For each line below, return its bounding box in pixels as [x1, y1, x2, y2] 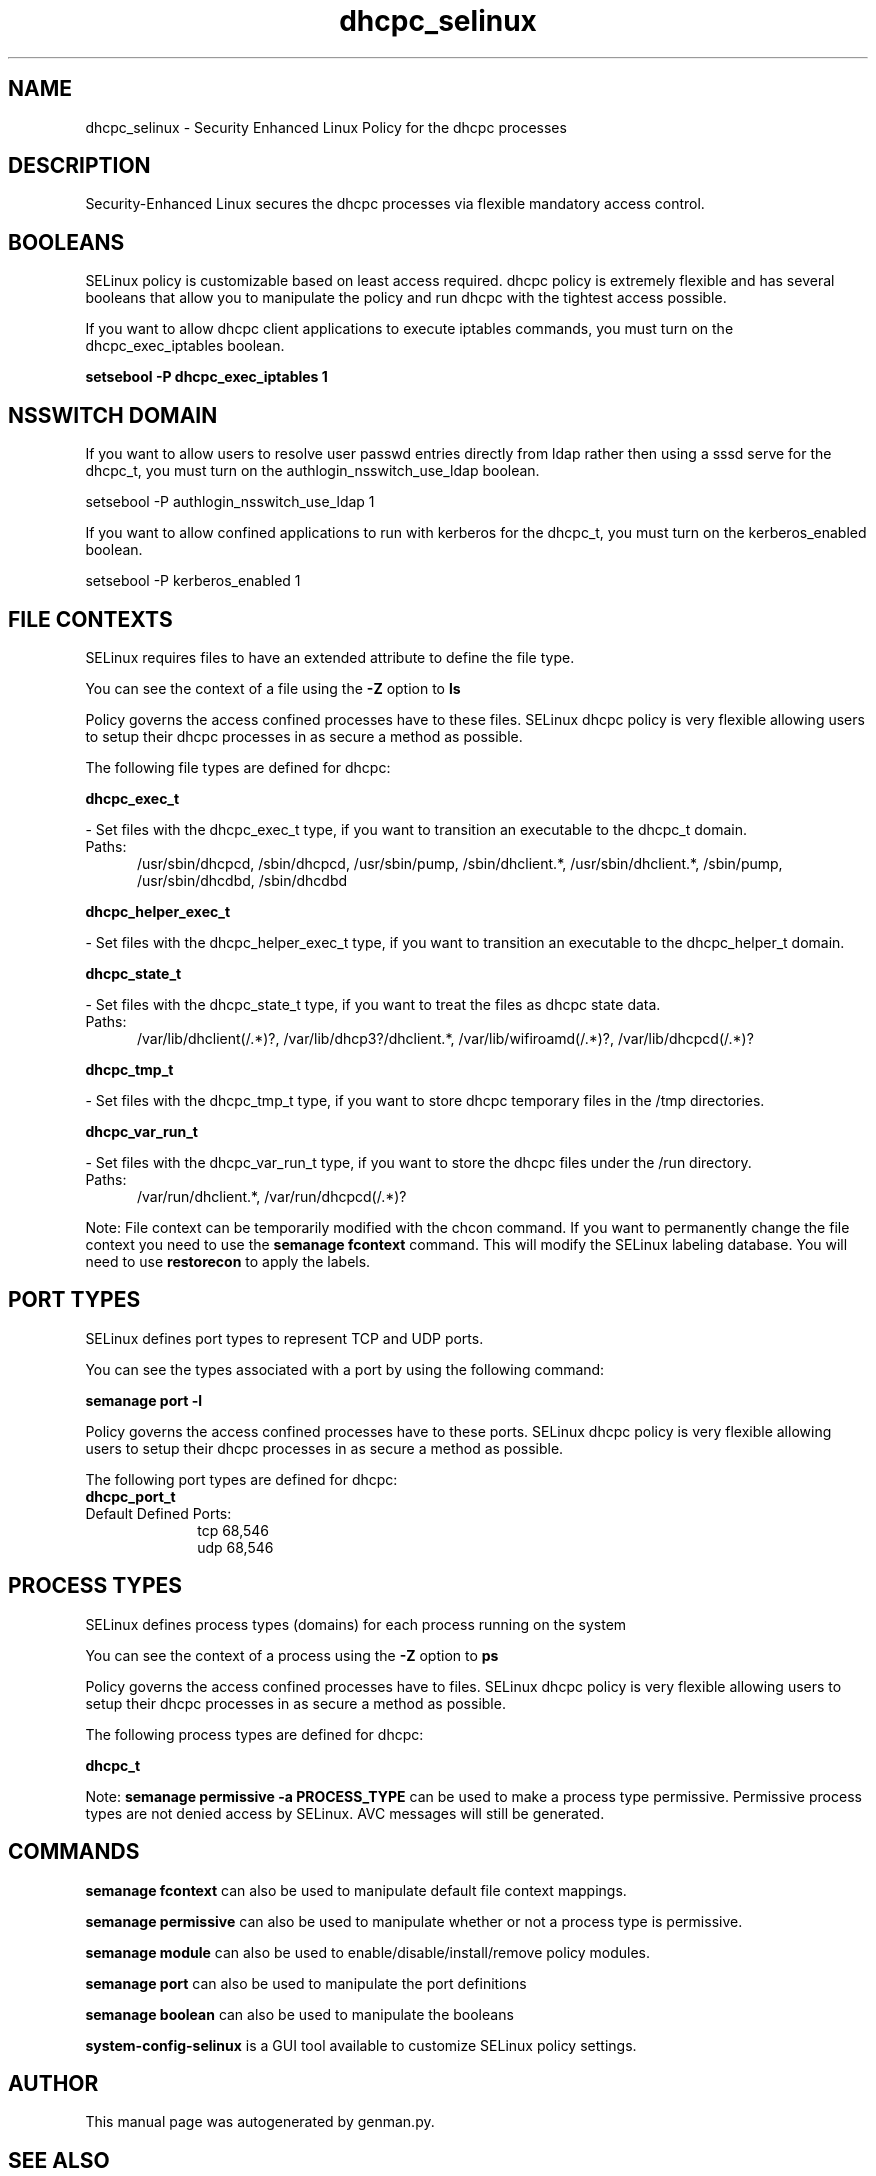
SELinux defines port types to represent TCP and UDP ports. [85, 1329, 484, 1347]
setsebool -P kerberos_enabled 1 [85, 572, 301, 590]
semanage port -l [85, 1391, 202, 1409]
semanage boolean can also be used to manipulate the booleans [85, 2005, 514, 2023]
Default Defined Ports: [85, 1504, 232, 1522]
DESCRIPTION [8, 153, 151, 179]
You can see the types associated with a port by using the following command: [85, 1360, 605, 1378]
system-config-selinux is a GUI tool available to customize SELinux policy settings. [85, 2036, 637, 2054]
